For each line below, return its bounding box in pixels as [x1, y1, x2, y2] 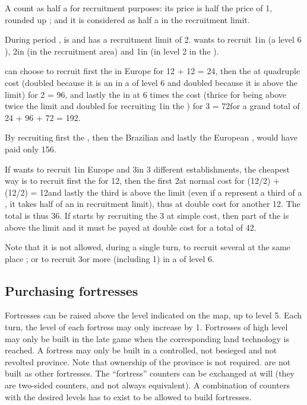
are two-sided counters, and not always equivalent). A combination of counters [5, 379, 290, 391]
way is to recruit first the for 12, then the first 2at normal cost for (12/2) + [5, 174, 280, 187]
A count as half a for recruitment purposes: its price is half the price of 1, [5, 2, 273, 14]
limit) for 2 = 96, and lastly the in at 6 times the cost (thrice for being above [5, 88, 286, 100]
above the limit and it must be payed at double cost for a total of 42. [5, 221, 257, 233]
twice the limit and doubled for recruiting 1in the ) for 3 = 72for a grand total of [5, 100, 300, 112]
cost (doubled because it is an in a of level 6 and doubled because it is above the [5, 76, 298, 88]
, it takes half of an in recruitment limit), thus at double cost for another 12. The [5, 197, 300, 210]
